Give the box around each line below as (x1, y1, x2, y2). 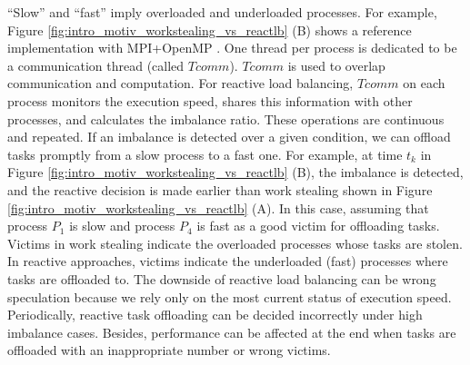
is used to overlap (287, 55, 385, 74)
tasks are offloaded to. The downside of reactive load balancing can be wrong (7, 269, 436, 288)
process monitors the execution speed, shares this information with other (7, 91, 413, 110)
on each (403, 74, 445, 93)
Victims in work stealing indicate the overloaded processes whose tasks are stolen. (7, 233, 463, 252)
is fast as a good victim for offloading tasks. (196, 216, 440, 235)
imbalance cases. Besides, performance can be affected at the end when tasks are (7, 322, 456, 341)
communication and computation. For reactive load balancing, (7, 74, 354, 93)
